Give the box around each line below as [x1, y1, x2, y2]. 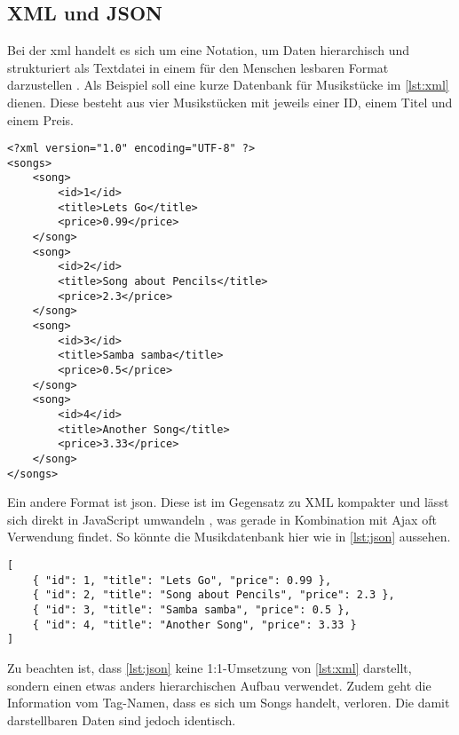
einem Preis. [7, 110, 74, 129]
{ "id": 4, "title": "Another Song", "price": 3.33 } [32, 618, 357, 631]
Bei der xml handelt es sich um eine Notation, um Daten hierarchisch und [7, 41, 410, 59]
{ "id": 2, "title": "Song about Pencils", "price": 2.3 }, [32, 589, 395, 602]
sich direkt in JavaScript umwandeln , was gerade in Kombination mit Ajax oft [7, 510, 437, 528]
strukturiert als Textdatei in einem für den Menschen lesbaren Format [7, 58, 389, 76]
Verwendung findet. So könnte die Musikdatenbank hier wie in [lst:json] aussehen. [7, 527, 451, 546]
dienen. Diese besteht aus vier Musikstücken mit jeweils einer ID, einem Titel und [7, 92, 453, 111]
